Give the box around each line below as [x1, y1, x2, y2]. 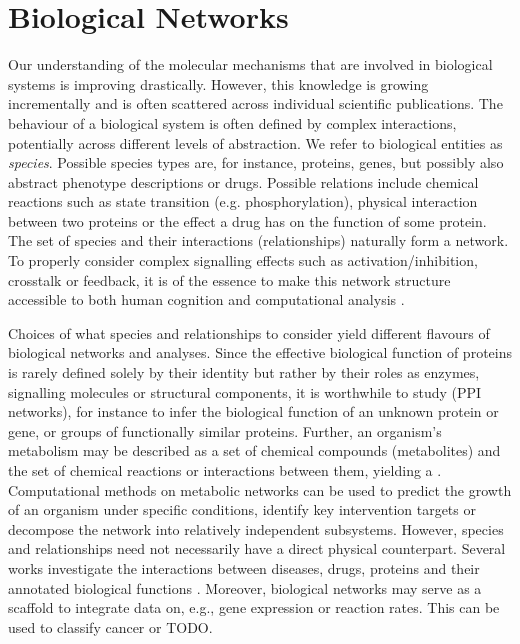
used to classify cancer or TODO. [8, 616, 213, 637]
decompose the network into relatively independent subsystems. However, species [8, 518, 504, 539]
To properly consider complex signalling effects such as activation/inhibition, [8, 250, 478, 271]
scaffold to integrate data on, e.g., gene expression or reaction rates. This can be [8, 597, 500, 618]
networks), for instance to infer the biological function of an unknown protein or [8, 401, 499, 422]
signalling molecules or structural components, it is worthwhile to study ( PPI [8, 381, 482, 402]
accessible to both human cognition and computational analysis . [8, 289, 405, 310]
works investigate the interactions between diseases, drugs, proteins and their [8, 557, 480, 578]
